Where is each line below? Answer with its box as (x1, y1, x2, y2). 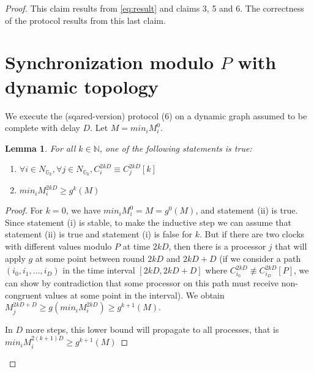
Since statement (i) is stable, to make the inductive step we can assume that (5, 215, 291, 228)
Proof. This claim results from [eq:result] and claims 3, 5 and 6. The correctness (5, 2, 304, 14)
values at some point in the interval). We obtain (44, 288, 225, 301)
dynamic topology (5, 73, 159, 99)
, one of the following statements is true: (99, 141, 252, 154)
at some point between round (35, 251, 145, 264)
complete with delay (5, 121, 80, 134)
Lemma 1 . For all (5, 141, 76, 154)
